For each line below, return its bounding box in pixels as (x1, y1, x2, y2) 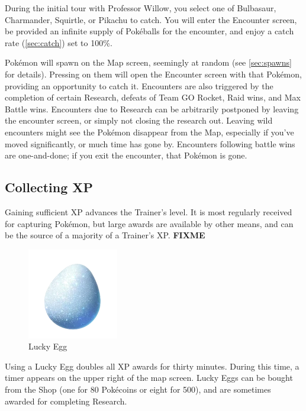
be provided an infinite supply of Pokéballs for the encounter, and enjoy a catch (5, 25, 294, 37)
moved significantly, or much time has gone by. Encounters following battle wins (5, 137, 295, 150)
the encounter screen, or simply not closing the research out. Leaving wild (5, 114, 273, 127)
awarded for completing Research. (5, 394, 127, 407)
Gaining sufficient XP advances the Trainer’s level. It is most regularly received (5, 205, 292, 218)
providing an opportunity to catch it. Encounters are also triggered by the (5, 79, 273, 92)
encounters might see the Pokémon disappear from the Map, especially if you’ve (5, 125, 294, 138)
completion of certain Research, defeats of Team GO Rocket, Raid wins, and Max (5, 91, 301, 103)
